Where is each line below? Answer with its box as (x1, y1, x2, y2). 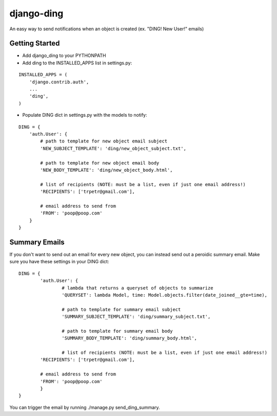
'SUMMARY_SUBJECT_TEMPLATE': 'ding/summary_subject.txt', (62, 314, 211, 320)
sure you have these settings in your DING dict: (9, 259, 109, 265)
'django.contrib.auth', (29, 79, 89, 85)
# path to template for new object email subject (40, 138, 168, 144)
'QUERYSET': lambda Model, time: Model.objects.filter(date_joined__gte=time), (62, 292, 268, 298)
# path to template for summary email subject (62, 306, 181, 312)
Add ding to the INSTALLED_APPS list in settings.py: (22, 60, 132, 66)
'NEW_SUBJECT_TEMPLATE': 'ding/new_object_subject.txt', (40, 146, 187, 151)
